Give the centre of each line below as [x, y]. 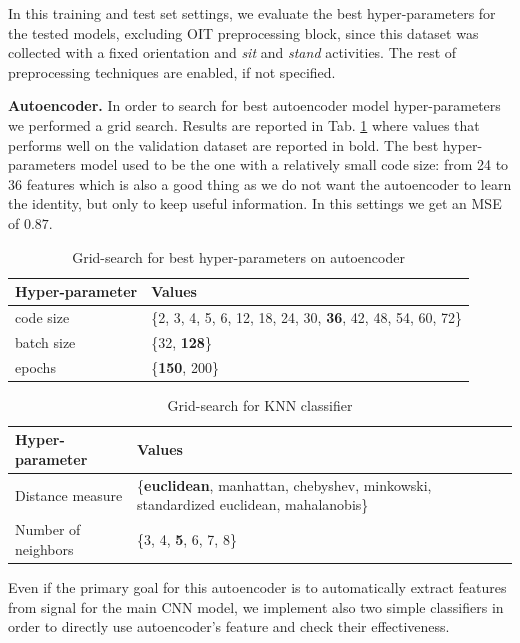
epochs [35, 366]
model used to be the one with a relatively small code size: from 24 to [294, 164]
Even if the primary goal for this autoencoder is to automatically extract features [257, 586]
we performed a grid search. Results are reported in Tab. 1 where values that [244, 124]
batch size [45, 341]
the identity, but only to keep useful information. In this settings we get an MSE [255, 203]
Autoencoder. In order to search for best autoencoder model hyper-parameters [254, 105]
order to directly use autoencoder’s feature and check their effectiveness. [229, 626]
